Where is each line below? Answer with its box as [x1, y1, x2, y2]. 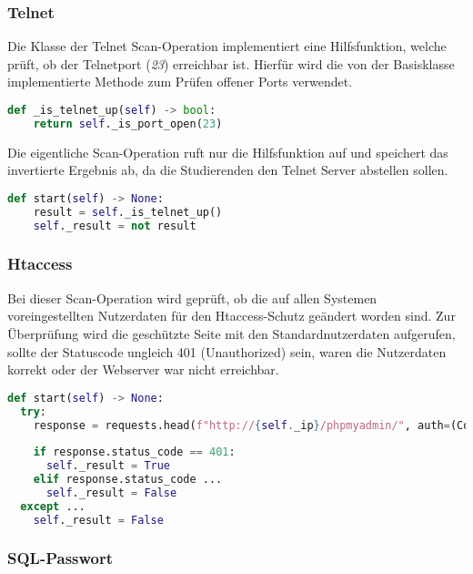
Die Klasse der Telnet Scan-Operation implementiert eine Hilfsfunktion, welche [7, 36, 447, 56]
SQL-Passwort [7, 547, 114, 569]
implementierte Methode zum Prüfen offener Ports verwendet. [7, 72, 353, 91]
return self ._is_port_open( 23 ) [33, 117, 223, 130]
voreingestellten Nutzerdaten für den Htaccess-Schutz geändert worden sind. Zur [7, 306, 456, 325]
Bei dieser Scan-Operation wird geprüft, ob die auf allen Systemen [7, 288, 377, 307]
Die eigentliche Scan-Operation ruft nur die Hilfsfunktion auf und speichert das [7, 142, 448, 161]
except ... [20, 499, 86, 513]
